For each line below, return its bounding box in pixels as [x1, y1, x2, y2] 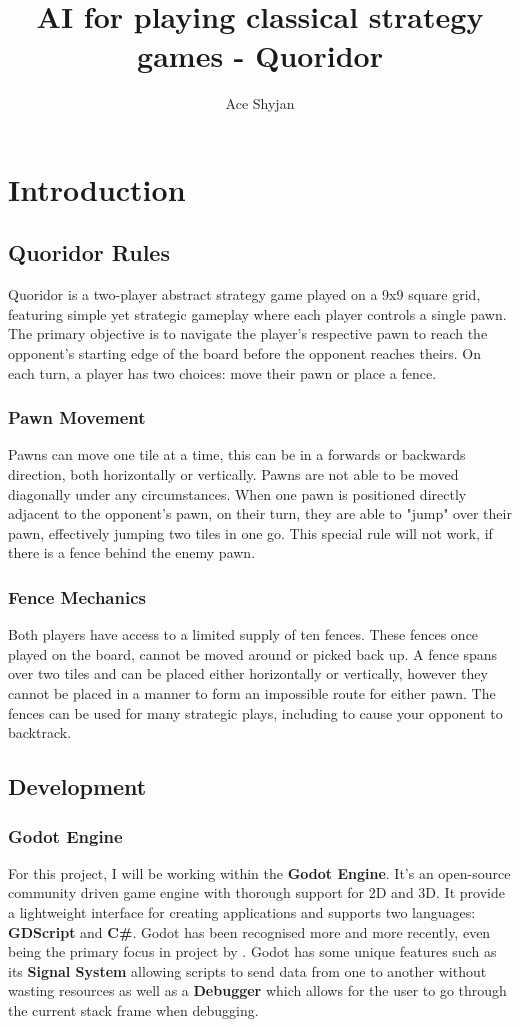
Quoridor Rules [8, 237, 170, 268]
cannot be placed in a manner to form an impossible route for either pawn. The [8, 683, 496, 704]
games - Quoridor [137, 35, 383, 76]
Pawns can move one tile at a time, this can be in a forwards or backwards [8, 444, 466, 465]
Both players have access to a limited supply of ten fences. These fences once [8, 624, 479, 645]
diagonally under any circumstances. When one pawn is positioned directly [8, 483, 467, 504]
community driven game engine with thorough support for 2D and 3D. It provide [8, 882, 505, 903]
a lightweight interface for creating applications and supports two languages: [8, 902, 476, 923]
